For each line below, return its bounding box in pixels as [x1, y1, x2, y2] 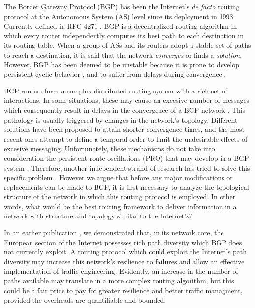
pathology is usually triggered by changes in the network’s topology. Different [4, 114, 238, 124]
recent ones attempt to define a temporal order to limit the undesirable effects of [4, 133, 248, 144]
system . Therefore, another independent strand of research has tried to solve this [4, 162, 250, 173]
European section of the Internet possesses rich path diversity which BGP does [4, 237, 242, 247]
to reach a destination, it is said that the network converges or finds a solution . [4, 49, 242, 60]
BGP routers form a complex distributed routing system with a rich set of [4, 85, 227, 95]
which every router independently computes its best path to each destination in [4, 30, 244, 40]
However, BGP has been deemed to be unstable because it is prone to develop [4, 59, 239, 69]
